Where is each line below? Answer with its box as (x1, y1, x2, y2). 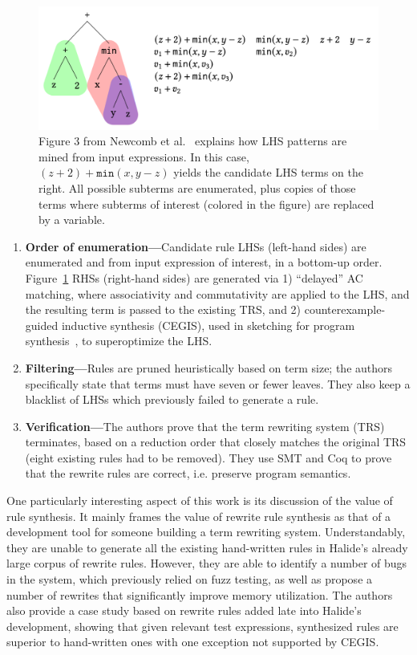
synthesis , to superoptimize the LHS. (25, 332, 213, 349)
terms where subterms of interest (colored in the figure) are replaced (38, 195, 374, 212)
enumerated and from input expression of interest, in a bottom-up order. (25, 254, 383, 271)
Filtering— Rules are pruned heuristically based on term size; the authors (25, 359, 393, 376)
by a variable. (38, 211, 105, 228)
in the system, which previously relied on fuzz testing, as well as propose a (6, 571, 373, 588)
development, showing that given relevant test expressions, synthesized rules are (6, 617, 399, 634)
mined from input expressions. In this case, (38, 148, 249, 165)
